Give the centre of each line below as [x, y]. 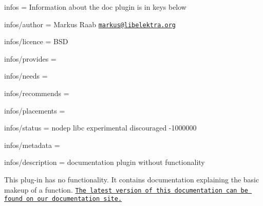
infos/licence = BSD [36, 41]
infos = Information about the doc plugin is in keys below [95, 7]
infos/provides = [30, 58]
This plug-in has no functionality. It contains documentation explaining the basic [132, 179]
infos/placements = [35, 110]
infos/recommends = [37, 93]
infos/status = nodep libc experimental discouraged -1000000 [100, 128]
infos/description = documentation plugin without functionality [105, 162]
